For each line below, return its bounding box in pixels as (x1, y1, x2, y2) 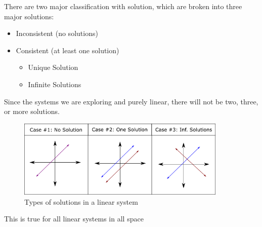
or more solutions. (4, 106, 60, 117)
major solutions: (4, 11, 54, 21)
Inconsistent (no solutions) (16, 28, 98, 39)
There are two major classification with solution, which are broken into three (4, 1, 242, 11)
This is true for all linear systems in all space (4, 213, 144, 224)
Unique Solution (28, 62, 78, 72)
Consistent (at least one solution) (16, 45, 119, 55)
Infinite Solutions (28, 79, 81, 89)
